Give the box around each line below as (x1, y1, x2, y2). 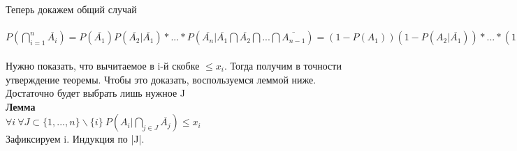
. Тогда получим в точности (224, 58, 342, 72)
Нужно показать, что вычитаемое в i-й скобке (6, 58, 200, 72)
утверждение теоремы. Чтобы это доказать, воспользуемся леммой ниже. (6, 72, 316, 86)
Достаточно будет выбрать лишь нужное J (6, 86, 186, 100)
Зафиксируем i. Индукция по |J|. (6, 132, 145, 146)
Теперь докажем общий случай (6, 2, 137, 17)
